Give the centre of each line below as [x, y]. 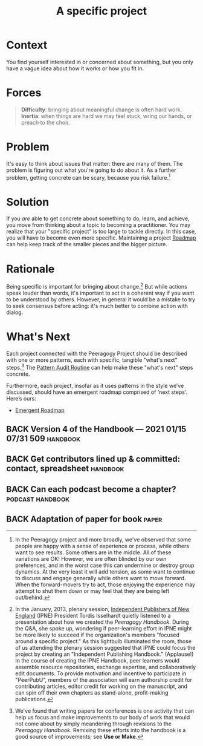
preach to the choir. [46, 122]
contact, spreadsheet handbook [65, 469]
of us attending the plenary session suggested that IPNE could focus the [105, 647]
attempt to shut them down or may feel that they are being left [92, 591]
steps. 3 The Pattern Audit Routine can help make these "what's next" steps [100, 367]
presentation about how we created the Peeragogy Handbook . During [102, 622]
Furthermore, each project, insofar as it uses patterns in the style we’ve [95, 385]
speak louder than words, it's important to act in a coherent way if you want [100, 293]
